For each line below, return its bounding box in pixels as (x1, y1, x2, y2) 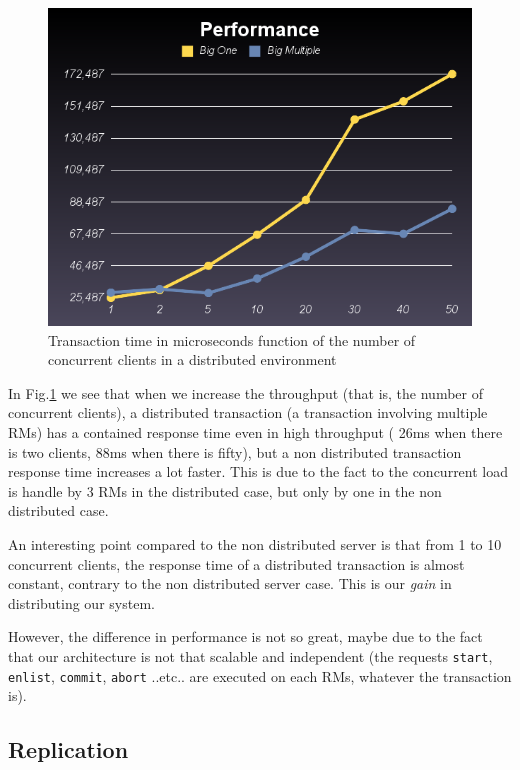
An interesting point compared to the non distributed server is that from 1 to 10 (8, 533, 502, 554)
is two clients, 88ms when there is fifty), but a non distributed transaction (8, 441, 462, 462)
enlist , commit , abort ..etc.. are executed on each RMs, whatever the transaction (8, 665, 512, 686)
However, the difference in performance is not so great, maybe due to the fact (8, 626, 483, 647)
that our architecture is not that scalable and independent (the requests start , (8, 645, 493, 666)
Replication (8, 734, 129, 765)
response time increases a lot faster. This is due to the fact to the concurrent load (8, 461, 509, 482)
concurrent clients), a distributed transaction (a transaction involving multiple (8, 402, 488, 423)
